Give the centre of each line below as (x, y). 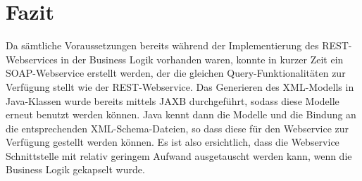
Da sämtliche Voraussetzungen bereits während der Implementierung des (162, 45)
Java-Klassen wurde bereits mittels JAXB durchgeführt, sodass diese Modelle (173, 100)
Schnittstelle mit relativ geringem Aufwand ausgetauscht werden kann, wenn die (179, 155)
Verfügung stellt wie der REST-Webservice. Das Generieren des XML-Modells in (180, 86)
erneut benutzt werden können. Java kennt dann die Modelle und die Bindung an (181, 114)
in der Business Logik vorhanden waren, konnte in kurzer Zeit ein (202, 59)
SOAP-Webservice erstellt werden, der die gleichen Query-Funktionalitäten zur (176, 73)
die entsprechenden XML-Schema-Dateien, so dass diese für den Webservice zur (177, 128)
